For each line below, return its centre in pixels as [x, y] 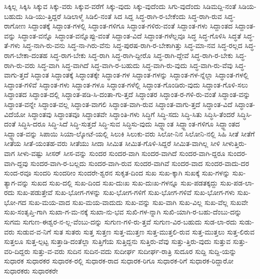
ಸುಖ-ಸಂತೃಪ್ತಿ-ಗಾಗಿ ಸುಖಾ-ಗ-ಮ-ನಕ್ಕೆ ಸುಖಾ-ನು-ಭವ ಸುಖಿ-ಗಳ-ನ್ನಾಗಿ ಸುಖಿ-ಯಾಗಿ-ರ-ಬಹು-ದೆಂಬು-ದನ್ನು [123, 212]
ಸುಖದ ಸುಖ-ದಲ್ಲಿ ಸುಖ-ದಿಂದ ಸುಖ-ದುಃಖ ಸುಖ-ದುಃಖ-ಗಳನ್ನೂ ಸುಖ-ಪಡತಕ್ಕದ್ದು [124, 182]
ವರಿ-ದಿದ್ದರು [17, 251]
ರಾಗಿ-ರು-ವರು [20, 65]
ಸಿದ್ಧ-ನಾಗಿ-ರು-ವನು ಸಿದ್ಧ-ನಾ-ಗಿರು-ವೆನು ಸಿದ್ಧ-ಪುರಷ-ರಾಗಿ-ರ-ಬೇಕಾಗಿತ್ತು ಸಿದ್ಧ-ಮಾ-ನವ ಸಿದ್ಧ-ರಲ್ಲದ [132, 45]
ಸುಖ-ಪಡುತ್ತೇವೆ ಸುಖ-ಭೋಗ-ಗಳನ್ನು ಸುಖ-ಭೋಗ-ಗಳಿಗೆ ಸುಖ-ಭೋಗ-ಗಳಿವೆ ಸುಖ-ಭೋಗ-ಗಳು [126, 192]
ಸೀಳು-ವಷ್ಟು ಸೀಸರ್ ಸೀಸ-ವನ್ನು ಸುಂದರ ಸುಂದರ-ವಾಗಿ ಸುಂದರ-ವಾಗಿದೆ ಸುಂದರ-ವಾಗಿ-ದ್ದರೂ [121, 153]
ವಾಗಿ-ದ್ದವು [16, 163]
